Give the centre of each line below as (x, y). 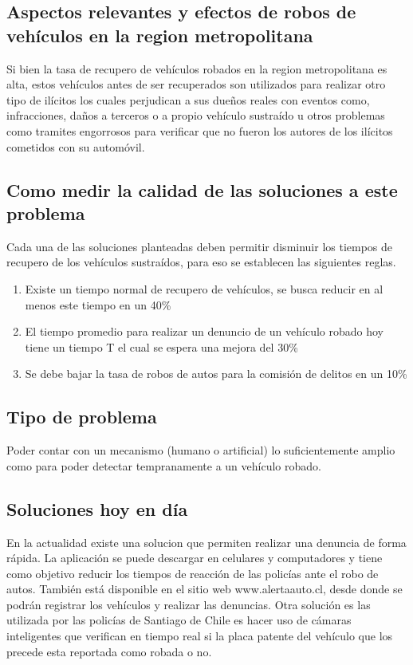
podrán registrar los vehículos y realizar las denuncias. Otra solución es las (189, 604)
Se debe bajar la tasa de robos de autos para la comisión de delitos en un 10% (216, 374)
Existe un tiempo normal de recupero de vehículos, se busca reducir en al (204, 288)
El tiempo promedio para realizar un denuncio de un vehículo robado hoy (205, 331)
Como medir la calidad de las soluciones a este (202, 189)
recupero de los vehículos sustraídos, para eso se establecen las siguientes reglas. (201, 262)
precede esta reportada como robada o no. (109, 651)
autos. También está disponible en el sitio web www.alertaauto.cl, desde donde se (205, 589)
